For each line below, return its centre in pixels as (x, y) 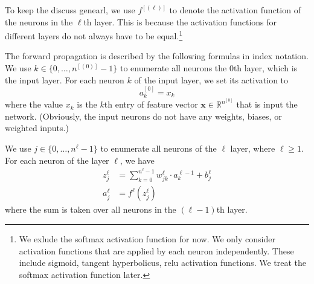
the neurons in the (39, 21)
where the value (34, 104)
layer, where (253, 148)
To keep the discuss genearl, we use (70, 10)
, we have (137, 160)
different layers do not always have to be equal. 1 (94, 35)
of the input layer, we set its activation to (211, 79)
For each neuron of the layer (57, 160)
